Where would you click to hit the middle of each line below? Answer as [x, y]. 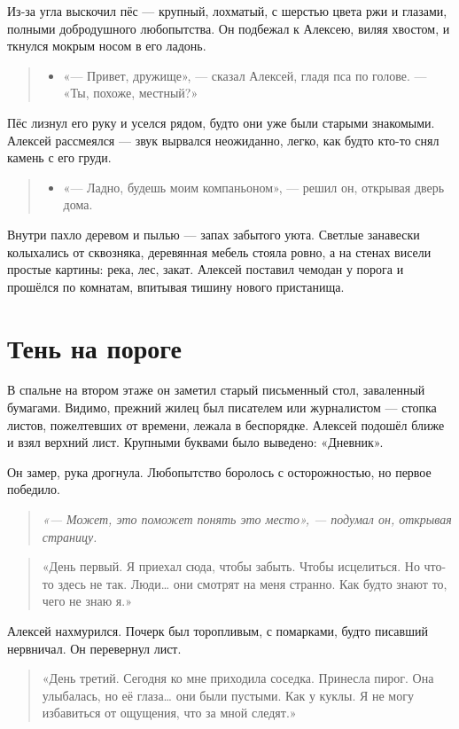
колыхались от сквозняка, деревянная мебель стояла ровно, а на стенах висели [219, 251]
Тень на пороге [95, 347]
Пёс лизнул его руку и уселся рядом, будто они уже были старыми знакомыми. [221, 122]
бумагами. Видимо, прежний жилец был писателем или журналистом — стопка [222, 408]
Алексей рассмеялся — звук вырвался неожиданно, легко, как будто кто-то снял [223, 140]
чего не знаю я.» [87, 601]
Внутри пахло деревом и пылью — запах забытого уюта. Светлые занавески [214, 234]
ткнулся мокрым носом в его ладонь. [107, 46]
